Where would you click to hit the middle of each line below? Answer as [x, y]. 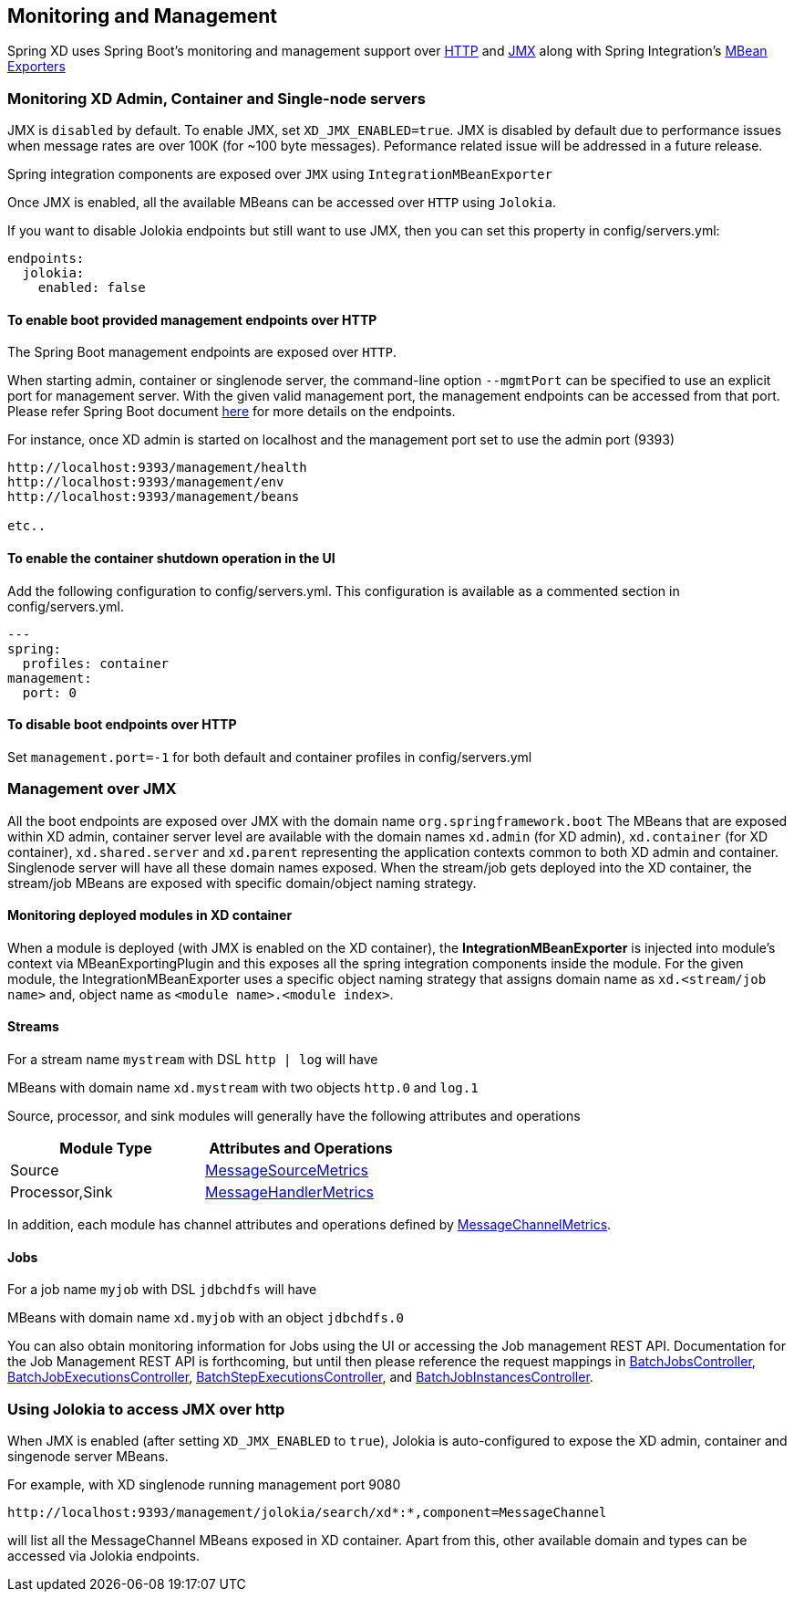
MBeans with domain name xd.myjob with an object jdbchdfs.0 [206, 1318]
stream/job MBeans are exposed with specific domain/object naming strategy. [242, 883]
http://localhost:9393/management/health [157, 468]
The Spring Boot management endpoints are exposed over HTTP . [202, 352]
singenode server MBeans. [88, 1456]
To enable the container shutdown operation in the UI [171, 558]
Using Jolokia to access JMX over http [146, 1409]
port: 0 [49, 692]
